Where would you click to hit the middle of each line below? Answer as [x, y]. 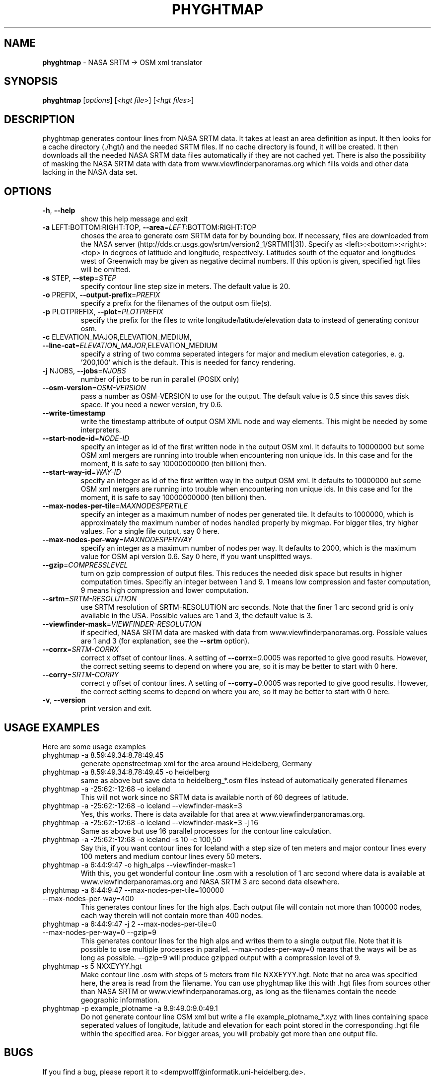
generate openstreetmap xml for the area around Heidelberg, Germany [196, 763]
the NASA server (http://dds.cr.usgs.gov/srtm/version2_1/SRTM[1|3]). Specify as [212, 244]
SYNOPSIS [31, 81]
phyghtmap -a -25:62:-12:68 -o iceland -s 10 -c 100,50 [132, 839]
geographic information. [120, 1000]
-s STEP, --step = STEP [79, 278]
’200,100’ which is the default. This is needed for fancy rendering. [188, 362]
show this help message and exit [134, 219]
